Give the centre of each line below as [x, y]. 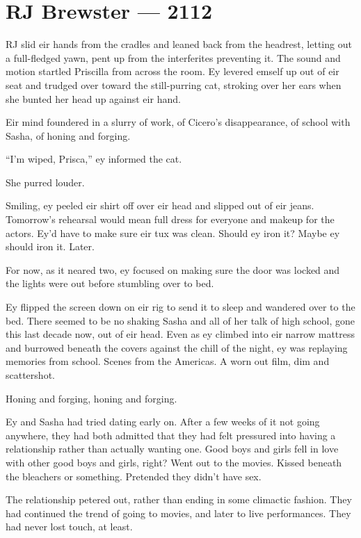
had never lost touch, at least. [69, 527]
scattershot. [30, 375]
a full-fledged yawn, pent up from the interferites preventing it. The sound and [173, 57]
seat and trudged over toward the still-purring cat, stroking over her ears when [174, 84]
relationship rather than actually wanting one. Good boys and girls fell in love [172, 449]
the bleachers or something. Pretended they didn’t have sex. [134, 476]
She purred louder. [45, 182]
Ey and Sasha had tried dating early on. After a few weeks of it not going [163, 422]
